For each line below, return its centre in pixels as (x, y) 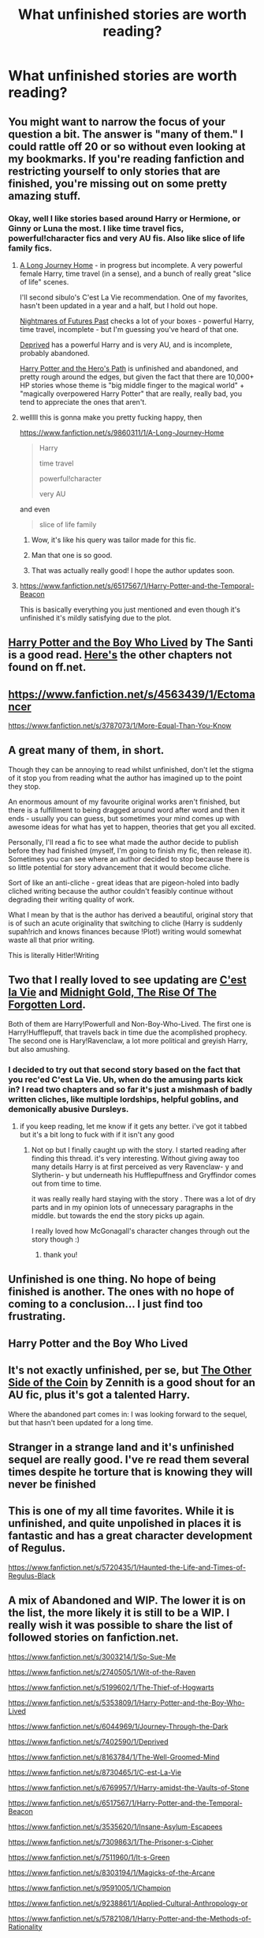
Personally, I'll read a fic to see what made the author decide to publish (123, 842)
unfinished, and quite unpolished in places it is (125, 1523)
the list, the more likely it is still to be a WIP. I (119, 1613)
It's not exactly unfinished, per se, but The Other (130, 1370)
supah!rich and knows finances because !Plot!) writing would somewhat (125, 931)
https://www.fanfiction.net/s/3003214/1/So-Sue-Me (92, 1657)
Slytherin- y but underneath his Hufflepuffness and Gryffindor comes (144, 1175)
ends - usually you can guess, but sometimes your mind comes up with (124, 818)
